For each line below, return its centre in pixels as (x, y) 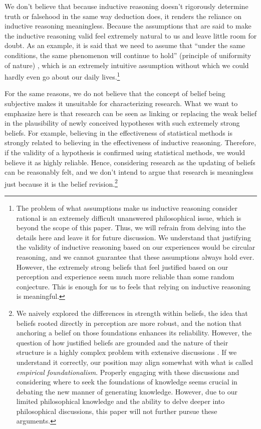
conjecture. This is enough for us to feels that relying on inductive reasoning (134, 286)
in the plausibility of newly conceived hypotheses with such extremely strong (122, 123)
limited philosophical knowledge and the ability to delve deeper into (120, 401)
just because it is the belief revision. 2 (61, 183)
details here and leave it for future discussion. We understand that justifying (134, 237)
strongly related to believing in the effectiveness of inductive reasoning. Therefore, (130, 142)
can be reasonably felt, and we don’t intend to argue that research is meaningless (129, 172)
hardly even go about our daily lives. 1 (62, 76)
